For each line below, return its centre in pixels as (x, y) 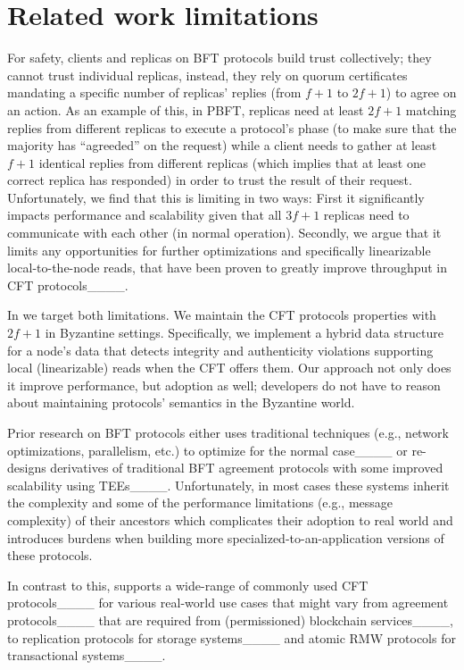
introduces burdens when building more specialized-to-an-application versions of (226, 537)
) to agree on (421, 92)
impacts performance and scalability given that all (145, 215)
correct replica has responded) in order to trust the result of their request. (210, 180)
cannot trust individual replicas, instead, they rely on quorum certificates (207, 75)
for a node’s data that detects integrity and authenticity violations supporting (220, 350)
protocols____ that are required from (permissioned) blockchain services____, (230, 620)
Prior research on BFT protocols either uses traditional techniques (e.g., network (228, 432)
